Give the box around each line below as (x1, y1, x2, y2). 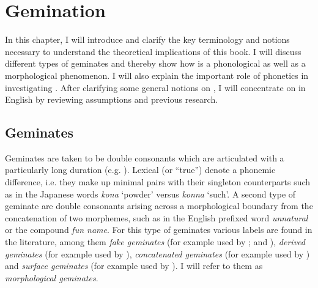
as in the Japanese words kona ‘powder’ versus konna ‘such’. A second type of (5, 187, 296, 200)
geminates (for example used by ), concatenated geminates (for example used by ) (5, 247, 310, 260)
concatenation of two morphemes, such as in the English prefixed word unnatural (5, 211, 308, 224)
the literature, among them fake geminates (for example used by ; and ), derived (5, 235, 305, 248)
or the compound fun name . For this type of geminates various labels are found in (5, 223, 312, 236)
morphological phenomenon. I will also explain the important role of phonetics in (5, 68, 309, 81)
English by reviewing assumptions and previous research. (5, 93, 218, 106)
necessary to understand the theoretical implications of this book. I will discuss (5, 45, 301, 57)
